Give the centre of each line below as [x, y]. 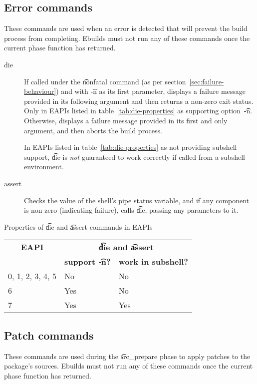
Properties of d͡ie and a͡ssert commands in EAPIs [78, 226]
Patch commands [49, 335]
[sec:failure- [207, 81]
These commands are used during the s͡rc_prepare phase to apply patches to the [127, 356]
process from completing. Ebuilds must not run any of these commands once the [127, 38]
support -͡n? [87, 262]
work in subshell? [153, 262]
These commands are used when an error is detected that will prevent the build [126, 28]
